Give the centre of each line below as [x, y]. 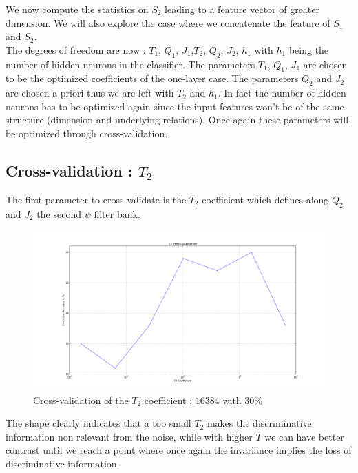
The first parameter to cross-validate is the [96, 199]
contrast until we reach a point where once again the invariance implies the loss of [179, 450]
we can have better [304, 436]
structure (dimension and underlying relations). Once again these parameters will [177, 120]
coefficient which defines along [265, 199]
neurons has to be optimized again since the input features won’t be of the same [175, 106]
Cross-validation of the [81, 400]
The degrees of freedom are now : [76, 49]
